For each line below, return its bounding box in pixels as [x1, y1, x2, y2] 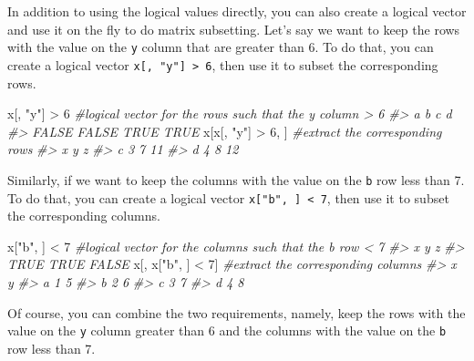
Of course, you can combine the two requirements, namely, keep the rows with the [7, 303, 466, 322]
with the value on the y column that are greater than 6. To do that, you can [7, 37, 434, 57]
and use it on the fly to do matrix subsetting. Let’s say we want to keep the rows [7, 19, 460, 38]
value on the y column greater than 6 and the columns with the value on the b [7, 321, 447, 340]
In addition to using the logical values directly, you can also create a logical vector [7, 2, 467, 20]
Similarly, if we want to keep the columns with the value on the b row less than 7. [7, 170, 465, 189]
